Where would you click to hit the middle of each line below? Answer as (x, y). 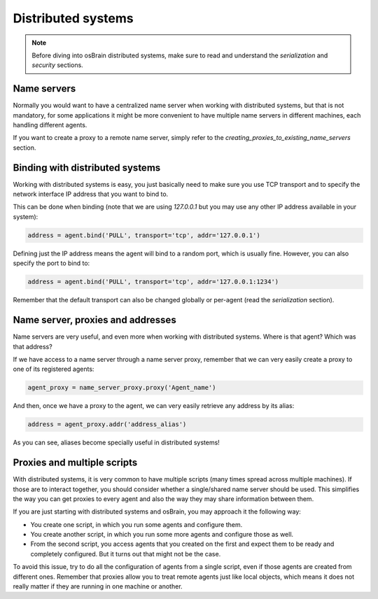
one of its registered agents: (54, 369)
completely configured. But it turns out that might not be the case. (126, 554)
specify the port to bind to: (51, 263)
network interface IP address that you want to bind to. (91, 194)
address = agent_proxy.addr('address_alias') (107, 424)
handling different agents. (50, 125)
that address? (33, 346)
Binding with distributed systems (87, 168)
